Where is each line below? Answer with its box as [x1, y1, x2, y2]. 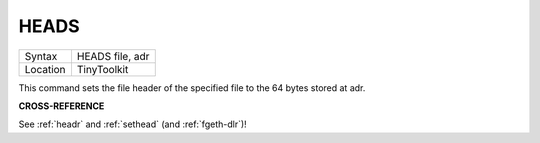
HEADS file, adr [76, 49, 150, 63]
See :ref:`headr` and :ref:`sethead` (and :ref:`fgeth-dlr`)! [18, 118, 247, 130]
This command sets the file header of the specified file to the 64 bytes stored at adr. [18, 81, 366, 94]
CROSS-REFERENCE [18, 100, 105, 112]
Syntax [24, 49, 58, 63]
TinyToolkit [76, 62, 129, 76]
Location [24, 62, 66, 76]
